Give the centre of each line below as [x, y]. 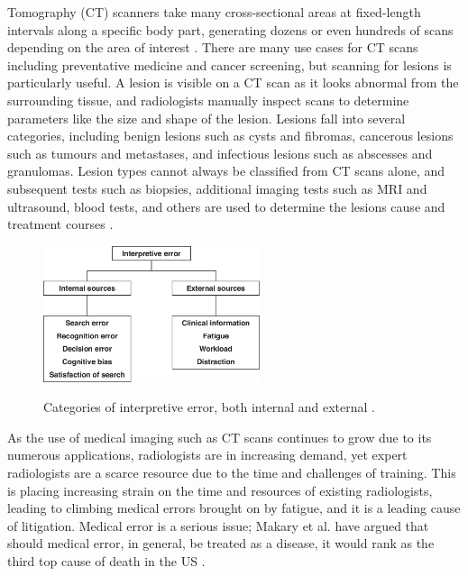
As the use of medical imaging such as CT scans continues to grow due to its [220, 437]
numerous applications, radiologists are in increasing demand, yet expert [207, 455]
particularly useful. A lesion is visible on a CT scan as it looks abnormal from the [233, 82]
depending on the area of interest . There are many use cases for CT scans [213, 47]
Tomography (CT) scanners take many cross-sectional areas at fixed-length [214, 12]
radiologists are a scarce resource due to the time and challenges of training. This [232, 472]
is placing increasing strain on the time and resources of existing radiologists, [220, 490]
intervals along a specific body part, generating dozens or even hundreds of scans [230, 29]
